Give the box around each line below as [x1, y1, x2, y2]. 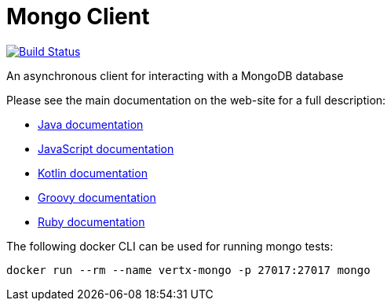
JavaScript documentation [38, 141, 174, 155]
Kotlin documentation [38, 166, 148, 180]
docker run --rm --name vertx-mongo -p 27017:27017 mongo [6, 263, 371, 276]
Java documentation [38, 117, 144, 131]
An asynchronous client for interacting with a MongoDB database [6, 68, 344, 82]
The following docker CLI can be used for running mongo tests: [6, 239, 334, 253]
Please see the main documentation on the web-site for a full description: [6, 93, 386, 107]
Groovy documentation [38, 190, 156, 204]
